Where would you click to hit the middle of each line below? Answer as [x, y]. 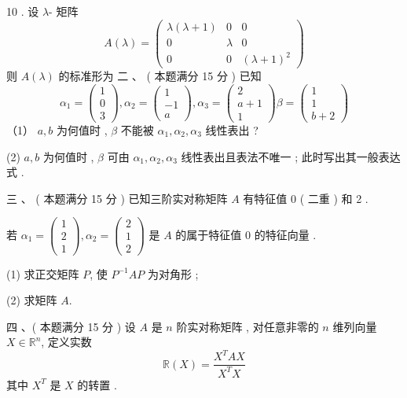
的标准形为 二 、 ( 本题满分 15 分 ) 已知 [160, 76]
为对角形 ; [173, 273]
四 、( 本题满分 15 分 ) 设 [71, 326]
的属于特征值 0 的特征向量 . [246, 234]
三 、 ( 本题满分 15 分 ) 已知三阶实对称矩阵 [117, 198]
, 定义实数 [66, 342]
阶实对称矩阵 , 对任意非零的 [247, 326]
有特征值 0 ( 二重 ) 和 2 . [306, 198]
